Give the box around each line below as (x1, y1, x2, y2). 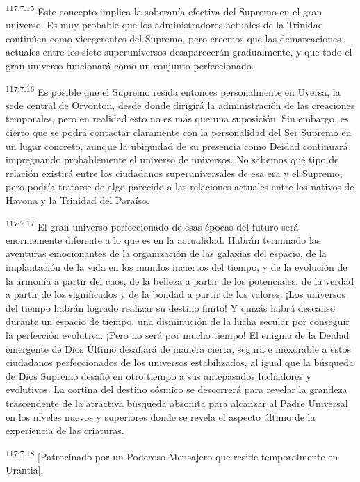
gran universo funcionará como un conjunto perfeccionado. (6, 58, 254, 73)
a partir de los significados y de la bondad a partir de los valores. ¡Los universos (6, 287, 346, 301)
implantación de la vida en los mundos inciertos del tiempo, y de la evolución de (6, 260, 347, 274)
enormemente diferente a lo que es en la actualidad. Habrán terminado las (6, 232, 321, 247)
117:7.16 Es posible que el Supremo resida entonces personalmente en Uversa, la (6, 82, 341, 99)
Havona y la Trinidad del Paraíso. (6, 193, 149, 208)
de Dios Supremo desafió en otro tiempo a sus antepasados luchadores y (6, 368, 311, 383)
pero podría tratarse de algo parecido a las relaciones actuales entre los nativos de (6, 179, 354, 194)
